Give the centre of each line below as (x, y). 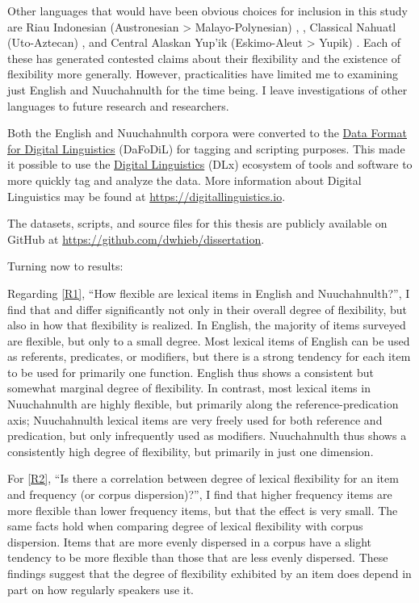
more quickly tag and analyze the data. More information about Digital (184, 180)
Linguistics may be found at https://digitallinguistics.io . (147, 196)
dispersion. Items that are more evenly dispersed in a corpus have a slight (190, 541)
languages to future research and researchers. (118, 105)
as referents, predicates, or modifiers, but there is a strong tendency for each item (209, 356)
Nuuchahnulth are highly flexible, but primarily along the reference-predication (203, 404)
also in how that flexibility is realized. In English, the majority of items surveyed (207, 325)
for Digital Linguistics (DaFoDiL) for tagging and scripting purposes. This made (206, 148)
